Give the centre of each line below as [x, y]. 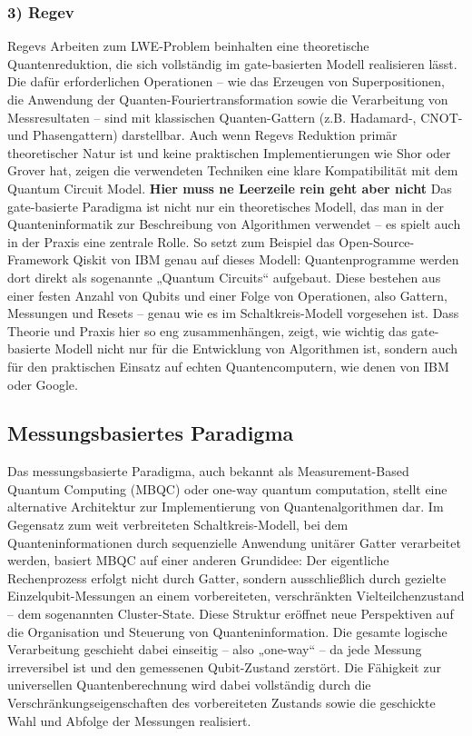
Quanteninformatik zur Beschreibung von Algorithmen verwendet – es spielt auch [234, 224]
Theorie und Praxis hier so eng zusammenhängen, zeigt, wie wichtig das [207, 330]
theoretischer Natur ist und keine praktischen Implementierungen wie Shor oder [229, 152]
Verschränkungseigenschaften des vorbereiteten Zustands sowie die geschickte [221, 703]
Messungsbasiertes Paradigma [151, 433]
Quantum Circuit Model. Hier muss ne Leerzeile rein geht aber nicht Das [230, 188]
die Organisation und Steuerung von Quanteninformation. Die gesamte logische [227, 631]
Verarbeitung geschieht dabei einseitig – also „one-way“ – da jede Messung [215, 649]
